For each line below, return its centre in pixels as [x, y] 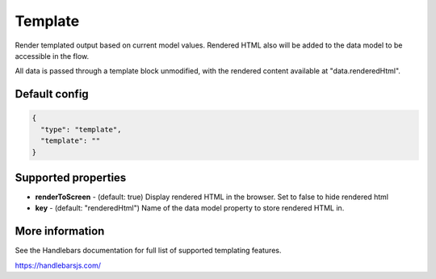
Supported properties [71, 177]
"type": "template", [81, 129]
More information [60, 231]
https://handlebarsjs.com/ [58, 265]
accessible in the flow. [52, 56]
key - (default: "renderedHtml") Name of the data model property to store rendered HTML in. [190, 208]
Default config [52, 94]
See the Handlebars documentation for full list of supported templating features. [148, 251]
